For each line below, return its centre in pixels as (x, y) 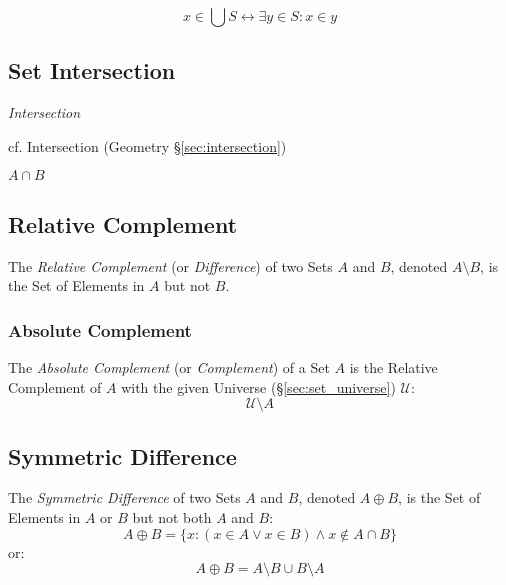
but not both (172, 516)
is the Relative (393, 367)
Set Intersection (92, 70)
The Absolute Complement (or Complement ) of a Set (169, 367)
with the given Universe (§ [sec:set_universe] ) (258, 386)
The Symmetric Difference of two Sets (124, 497)
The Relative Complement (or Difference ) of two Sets (170, 265)
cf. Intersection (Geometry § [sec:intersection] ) (147, 145)
